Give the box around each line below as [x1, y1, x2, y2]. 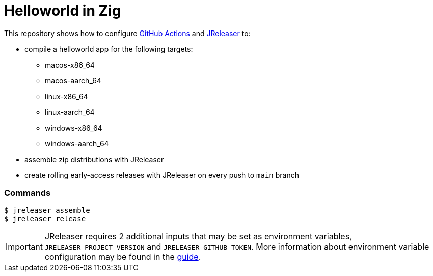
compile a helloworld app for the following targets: [24, 44, 193, 53]
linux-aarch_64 [45, 107, 95, 116]
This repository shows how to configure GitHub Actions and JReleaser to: [4, 28, 251, 38]
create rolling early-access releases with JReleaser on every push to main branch [24, 170, 299, 179]
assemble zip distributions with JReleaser [24, 155, 164, 164]
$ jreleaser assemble [4, 206, 90, 214]
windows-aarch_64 [45, 139, 109, 148]
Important [6, 241, 43, 252]
